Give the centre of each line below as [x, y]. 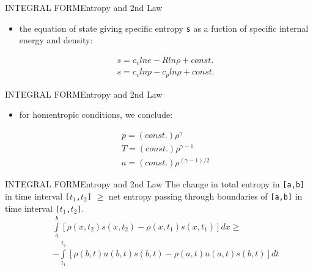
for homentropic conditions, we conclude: [96, 114]
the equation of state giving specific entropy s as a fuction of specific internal [164, 28]
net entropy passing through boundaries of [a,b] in [205, 196]
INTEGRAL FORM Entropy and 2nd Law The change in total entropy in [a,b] [155, 184]
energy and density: [56, 40]
